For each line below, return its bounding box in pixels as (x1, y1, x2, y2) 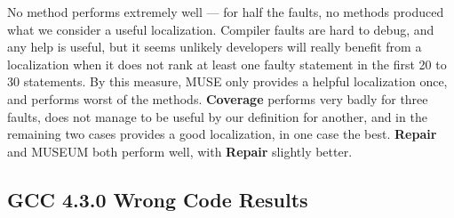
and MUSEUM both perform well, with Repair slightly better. (7, 141, 353, 160)
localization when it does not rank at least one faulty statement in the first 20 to (7, 54, 447, 73)
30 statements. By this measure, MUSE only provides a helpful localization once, (7, 72, 448, 91)
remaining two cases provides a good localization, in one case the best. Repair (7, 125, 437, 143)
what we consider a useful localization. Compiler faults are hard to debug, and (7, 20, 434, 38)
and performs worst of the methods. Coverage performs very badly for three (7, 89, 428, 108)
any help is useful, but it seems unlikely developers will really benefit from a (7, 37, 422, 56)
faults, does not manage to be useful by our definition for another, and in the (7, 107, 427, 125)
